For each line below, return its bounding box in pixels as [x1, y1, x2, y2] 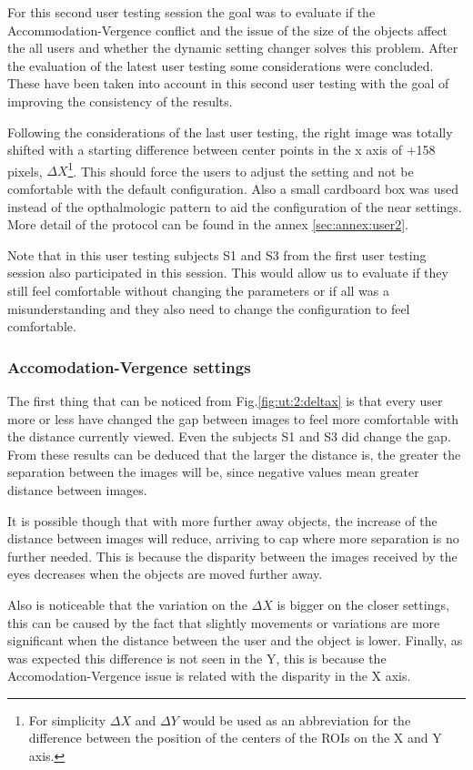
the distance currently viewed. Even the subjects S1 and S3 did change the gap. [7, 427, 451, 446]
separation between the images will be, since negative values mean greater [7, 462, 419, 481]
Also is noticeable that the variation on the [7, 594, 247, 613]
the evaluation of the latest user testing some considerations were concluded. [7, 56, 434, 75]
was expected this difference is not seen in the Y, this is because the [7, 648, 387, 667]
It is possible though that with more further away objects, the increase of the [7, 511, 438, 530]
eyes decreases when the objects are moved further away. [7, 564, 323, 583]
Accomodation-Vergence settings [7, 355, 251, 378]
